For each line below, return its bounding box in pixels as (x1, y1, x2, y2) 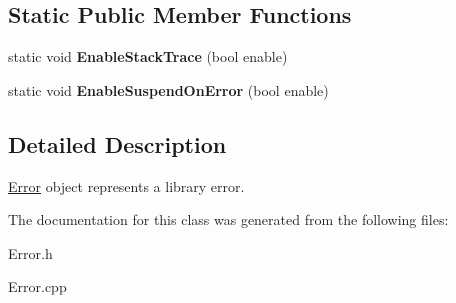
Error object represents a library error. (8, 175, 245, 196)
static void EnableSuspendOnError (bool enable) (8, 79, 329, 100)
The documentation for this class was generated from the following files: (8, 209, 449, 230)
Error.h (8, 242, 53, 263)
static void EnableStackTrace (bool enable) (8, 46, 288, 67)
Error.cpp (8, 276, 67, 297)
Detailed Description (8, 128, 227, 159)
